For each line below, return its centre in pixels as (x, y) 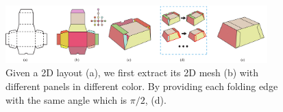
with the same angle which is (66, 99)
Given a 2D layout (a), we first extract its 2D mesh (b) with (132, 72)
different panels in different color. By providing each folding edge (142, 86)
